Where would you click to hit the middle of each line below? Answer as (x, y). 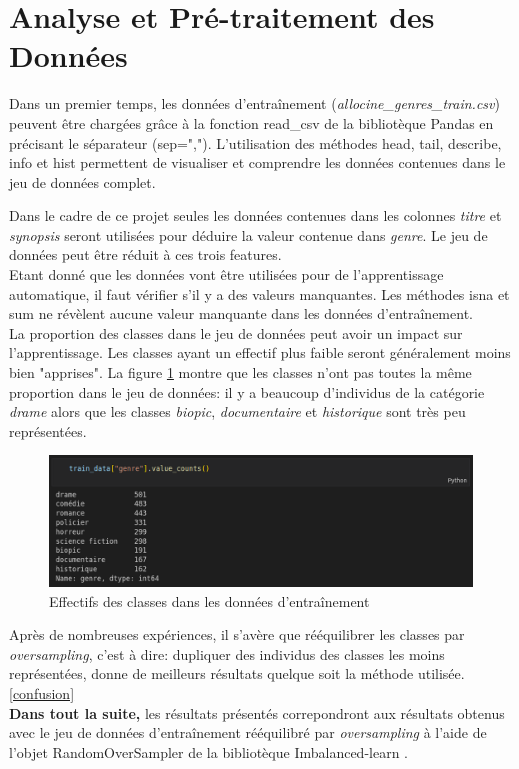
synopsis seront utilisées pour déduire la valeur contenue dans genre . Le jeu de (248, 234)
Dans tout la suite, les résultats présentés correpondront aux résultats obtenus (257, 712)
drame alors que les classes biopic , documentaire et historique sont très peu (237, 411)
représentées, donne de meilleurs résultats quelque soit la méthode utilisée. (237, 673)
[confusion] (42, 693)
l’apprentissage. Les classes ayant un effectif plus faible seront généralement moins (260, 352)
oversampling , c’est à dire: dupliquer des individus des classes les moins (227, 653)
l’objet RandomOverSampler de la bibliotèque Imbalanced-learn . (208, 751)
